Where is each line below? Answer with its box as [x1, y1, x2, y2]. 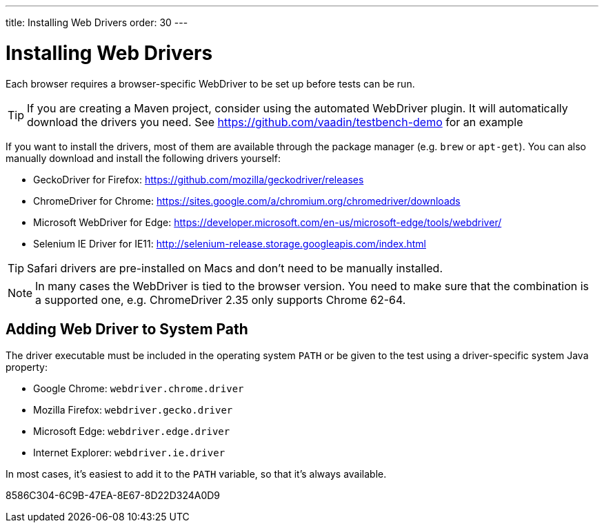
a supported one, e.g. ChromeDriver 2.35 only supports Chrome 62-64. [35, 292, 406, 307]
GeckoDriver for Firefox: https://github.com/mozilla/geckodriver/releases [33, 173, 364, 185]
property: [6, 361, 48, 374]
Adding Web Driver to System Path [6, 320, 248, 338]
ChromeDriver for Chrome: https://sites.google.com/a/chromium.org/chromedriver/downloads [33, 194, 461, 207]
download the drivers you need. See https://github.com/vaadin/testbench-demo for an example [27, 114, 523, 129]
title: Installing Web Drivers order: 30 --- [6, 17, 188, 28]
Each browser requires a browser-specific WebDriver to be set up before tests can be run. [6, 77, 415, 90]
